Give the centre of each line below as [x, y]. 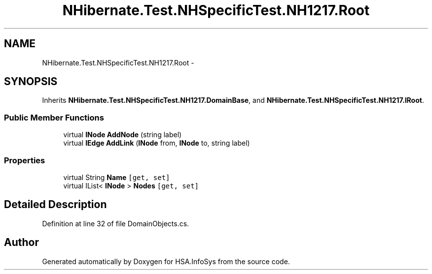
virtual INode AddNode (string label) [123, 135]
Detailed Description [55, 205]
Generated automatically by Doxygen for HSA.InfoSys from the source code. [166, 261]
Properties [25, 160]
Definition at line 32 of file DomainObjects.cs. [116, 223]
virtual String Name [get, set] [117, 177]
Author [21, 243]
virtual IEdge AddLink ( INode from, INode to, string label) [157, 143]
